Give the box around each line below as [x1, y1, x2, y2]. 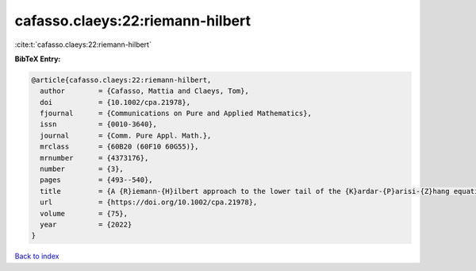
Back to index [14, 251, 59, 261]
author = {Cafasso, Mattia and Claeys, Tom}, [40, 87, 249, 95]
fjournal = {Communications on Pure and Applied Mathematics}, [40, 109, 313, 118]
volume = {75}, [40, 209, 129, 218]
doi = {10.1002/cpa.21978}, [40, 98, 190, 106]
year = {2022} [40, 220, 132, 229]
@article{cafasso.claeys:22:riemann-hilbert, [31, 75, 212, 84]
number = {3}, [40, 165, 125, 174]
